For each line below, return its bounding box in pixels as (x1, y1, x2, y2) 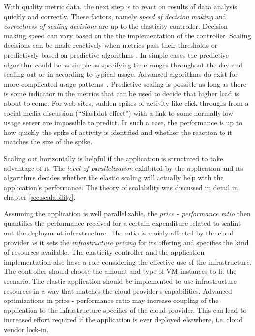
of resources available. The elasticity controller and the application (4, 247, 205, 257)
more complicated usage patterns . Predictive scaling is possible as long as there (4, 78, 247, 89)
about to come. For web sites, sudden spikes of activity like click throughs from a (4, 98, 249, 108)
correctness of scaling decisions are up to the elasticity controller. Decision (4, 21, 228, 31)
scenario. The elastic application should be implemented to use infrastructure (4, 276, 237, 286)
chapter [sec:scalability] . (4, 192, 76, 202)
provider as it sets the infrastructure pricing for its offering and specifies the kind (4, 237, 249, 247)
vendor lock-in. (4, 324, 49, 334)
